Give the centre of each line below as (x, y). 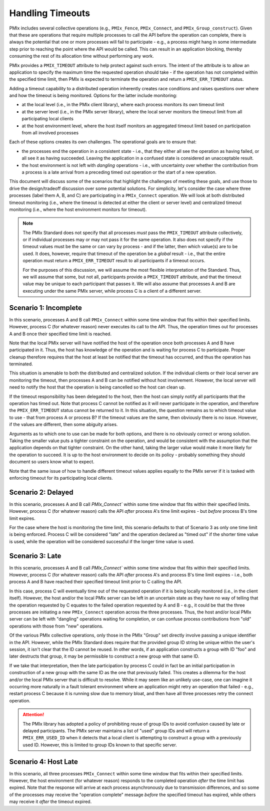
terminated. (21, 364)
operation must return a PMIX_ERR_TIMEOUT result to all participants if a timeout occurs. (114, 261)
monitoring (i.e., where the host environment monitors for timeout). (78, 209)
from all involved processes (50, 133)
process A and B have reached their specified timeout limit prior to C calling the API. (96, 582)
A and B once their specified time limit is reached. (60, 334)
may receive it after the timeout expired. (50, 801)
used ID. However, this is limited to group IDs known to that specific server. (100, 745)
